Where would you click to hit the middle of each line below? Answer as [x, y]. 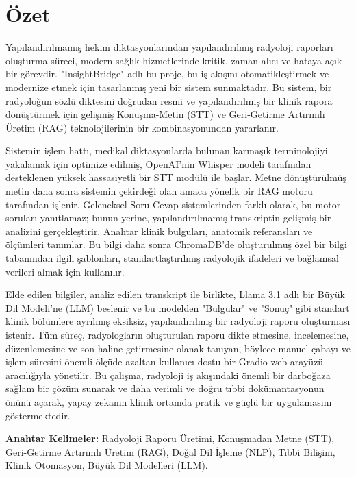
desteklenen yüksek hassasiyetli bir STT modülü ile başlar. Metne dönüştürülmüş [176, 177]
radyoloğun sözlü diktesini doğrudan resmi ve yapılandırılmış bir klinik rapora [169, 100]
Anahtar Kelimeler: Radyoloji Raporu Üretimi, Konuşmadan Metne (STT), [170, 438]
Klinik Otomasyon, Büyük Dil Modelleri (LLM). [107, 465]
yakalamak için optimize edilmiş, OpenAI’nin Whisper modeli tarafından [158, 163]
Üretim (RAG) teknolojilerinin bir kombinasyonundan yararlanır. [142, 127]
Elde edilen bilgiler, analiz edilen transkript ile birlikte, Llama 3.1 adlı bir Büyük [175, 294]
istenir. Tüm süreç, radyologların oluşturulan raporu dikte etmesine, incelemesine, [177, 334]
